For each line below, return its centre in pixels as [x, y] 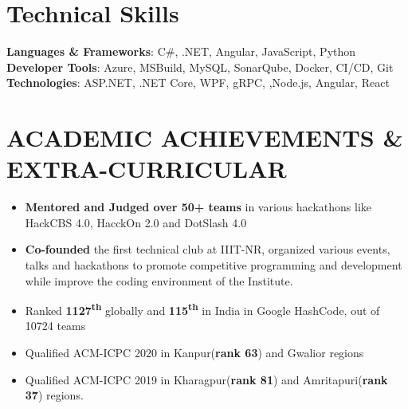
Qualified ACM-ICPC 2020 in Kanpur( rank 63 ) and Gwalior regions [194, 353]
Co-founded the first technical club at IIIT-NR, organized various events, [208, 249]
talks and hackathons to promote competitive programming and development [214, 265]
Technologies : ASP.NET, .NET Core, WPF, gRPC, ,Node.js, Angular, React [198, 83]
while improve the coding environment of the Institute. [159, 280]
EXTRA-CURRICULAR [147, 169]
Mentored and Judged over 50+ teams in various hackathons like [198, 207]
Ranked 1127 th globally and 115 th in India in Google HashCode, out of [202, 309]
